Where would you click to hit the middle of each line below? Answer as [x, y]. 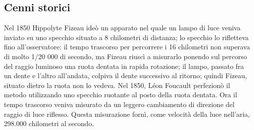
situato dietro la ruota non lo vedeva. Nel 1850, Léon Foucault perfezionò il [117, 85]
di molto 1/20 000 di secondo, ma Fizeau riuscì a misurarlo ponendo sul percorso [126, 56]
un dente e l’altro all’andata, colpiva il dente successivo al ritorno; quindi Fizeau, [126, 76]
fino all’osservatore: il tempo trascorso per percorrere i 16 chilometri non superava [127, 47]
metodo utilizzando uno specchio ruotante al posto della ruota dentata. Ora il [121, 95]
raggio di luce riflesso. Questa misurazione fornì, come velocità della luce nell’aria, [127, 114]
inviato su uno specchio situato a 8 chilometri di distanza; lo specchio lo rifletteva [126, 37]
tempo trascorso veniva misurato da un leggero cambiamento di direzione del [119, 104]
